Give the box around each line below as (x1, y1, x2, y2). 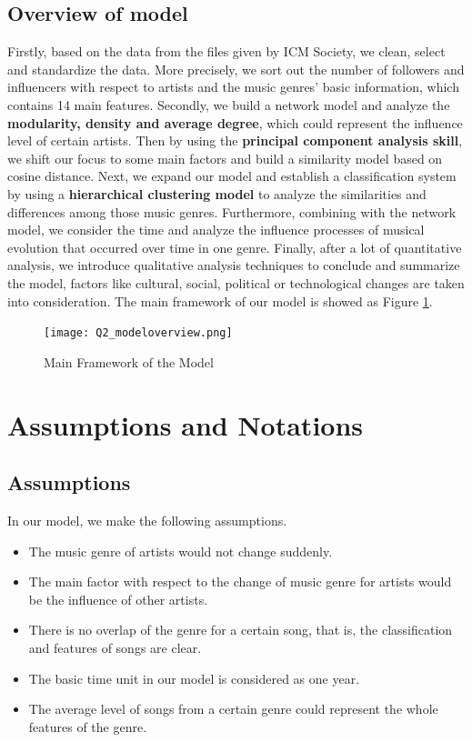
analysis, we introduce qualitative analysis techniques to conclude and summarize (7, 256, 460, 275)
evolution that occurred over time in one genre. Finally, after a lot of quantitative (7, 237, 462, 256)
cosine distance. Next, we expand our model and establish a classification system (7, 166, 457, 185)
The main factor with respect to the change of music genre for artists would (28, 572, 452, 591)
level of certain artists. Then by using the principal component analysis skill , (7, 131, 463, 150)
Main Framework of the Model (44, 352, 214, 371)
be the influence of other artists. (28, 589, 208, 608)
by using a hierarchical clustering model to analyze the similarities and (7, 184, 427, 203)
